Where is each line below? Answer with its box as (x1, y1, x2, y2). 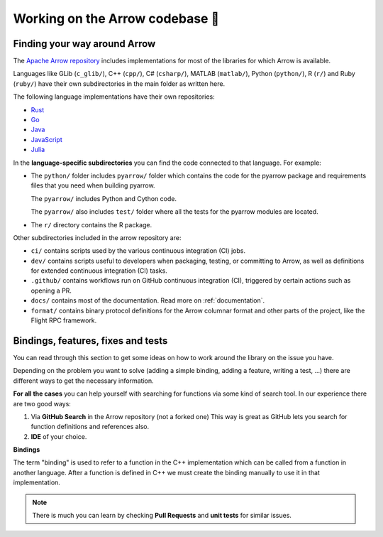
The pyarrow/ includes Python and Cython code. (30, 194, 177, 202)
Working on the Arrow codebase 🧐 (13, 11, 220, 26)
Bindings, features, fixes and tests (13, 335, 168, 347)
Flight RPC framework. (30, 316, 97, 325)
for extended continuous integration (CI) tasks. (30, 266, 168, 275)
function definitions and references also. (30, 423, 150, 431)
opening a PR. (30, 286, 72, 295)
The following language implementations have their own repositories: (13, 92, 216, 101)
